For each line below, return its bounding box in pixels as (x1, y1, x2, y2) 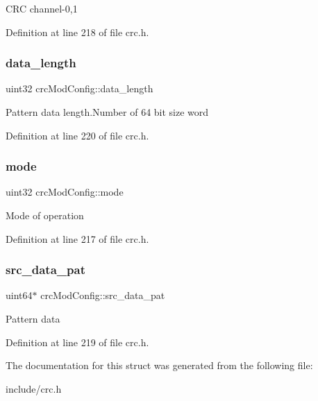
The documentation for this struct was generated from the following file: (6, 358, 313, 373)
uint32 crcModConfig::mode (6, 185, 124, 199)
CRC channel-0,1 (6, 1, 78, 15)
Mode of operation (6, 208, 84, 222)
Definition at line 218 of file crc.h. (6, 24, 149, 39)
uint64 (6, 288, 33, 302)
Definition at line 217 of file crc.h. (6, 231, 149, 246)
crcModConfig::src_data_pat (40, 288, 165, 302)
